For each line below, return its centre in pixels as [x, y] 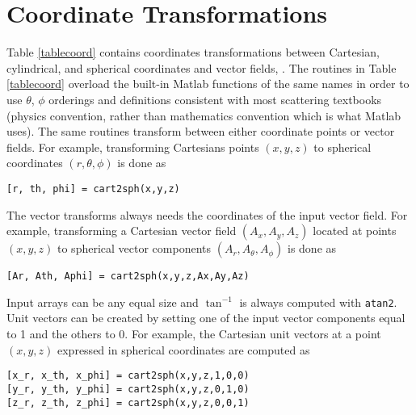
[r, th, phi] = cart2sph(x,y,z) [93, 189]
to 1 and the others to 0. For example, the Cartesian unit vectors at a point [194, 334]
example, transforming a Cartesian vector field [122, 231]
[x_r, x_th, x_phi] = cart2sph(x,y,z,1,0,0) [128, 376]
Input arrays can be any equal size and [103, 302]
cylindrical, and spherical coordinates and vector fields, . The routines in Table [202, 67]
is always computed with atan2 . [318, 302]
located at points [355, 231]
